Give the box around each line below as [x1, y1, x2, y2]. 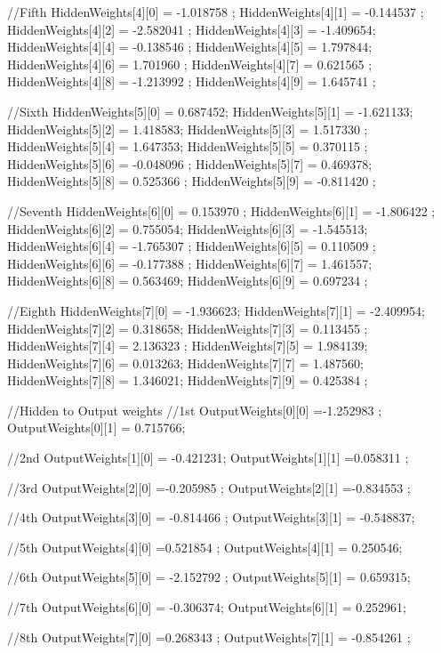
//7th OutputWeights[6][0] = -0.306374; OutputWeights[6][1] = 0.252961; [7, 598, 407, 617]
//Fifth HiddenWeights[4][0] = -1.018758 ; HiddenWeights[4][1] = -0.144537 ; [7, 3, 424, 20]
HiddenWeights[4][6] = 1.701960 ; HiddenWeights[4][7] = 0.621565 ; [7, 54, 373, 73]
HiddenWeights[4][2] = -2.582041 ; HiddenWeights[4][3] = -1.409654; [7, 20, 376, 38]
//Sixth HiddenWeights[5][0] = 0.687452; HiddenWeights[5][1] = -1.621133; [7, 101, 413, 120]
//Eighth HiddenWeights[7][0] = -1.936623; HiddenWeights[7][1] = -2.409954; [7, 301, 425, 319]
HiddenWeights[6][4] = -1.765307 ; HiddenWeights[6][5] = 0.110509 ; [7, 237, 376, 255]
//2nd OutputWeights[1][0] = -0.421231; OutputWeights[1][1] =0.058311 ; [7, 448, 409, 467]
